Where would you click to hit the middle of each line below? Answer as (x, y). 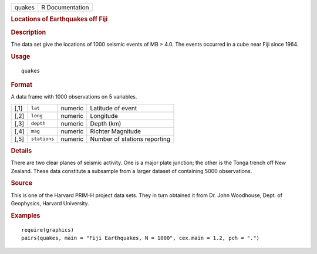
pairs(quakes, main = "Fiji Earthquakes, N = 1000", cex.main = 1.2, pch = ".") (141, 238)
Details (21, 151)
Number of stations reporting (130, 139)
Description (28, 32)
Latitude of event (114, 108)
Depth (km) (106, 123)
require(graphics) (48, 230)
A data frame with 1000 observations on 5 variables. (74, 97)
